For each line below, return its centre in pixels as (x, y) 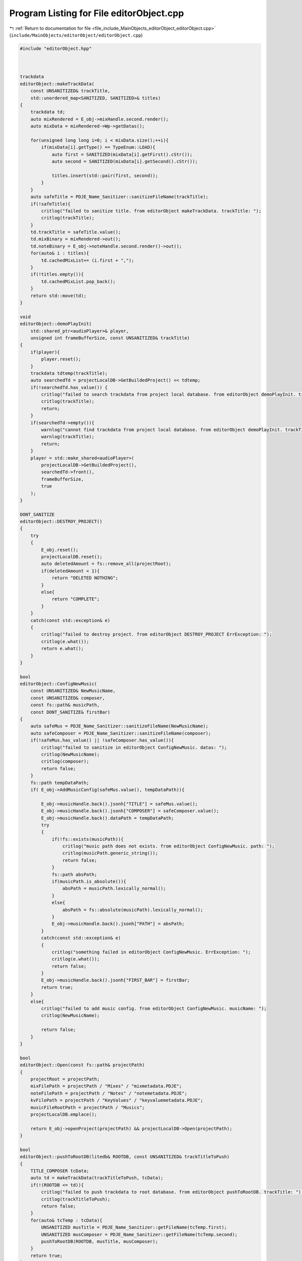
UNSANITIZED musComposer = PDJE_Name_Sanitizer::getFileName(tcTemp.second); (139, 1234)
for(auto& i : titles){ (60, 253)
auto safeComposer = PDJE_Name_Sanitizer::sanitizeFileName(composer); (121, 733)
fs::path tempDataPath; (60, 783)
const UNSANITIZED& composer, (68, 698)
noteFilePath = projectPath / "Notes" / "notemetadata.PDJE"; (109, 1093)
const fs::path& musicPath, (65, 705)
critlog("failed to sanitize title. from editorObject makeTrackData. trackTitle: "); (151, 211)
